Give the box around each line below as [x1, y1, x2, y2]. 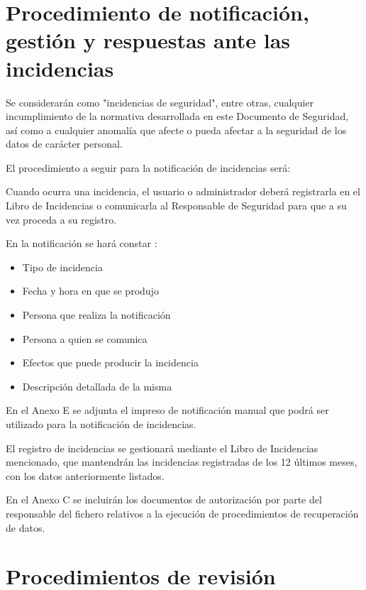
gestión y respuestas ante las [6, 26, 290, 55]
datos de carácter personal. [6, 136, 123, 151]
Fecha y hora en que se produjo [22, 283, 159, 298]
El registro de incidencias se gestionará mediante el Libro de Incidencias [6, 440, 318, 455]
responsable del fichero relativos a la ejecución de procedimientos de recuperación [6, 506, 359, 520]
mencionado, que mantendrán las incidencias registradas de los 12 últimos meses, [6, 454, 357, 469]
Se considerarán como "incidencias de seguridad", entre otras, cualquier [6, 94, 314, 109]
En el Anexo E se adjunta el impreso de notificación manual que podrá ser [6, 403, 329, 417]
